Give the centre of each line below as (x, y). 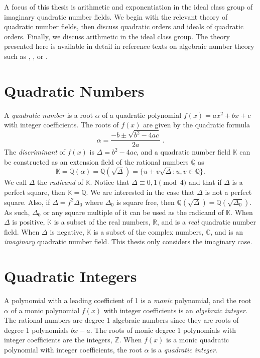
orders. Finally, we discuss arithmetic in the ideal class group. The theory (117, 36)
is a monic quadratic (198, 340)
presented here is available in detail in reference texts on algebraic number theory (129, 46)
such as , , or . (26, 56)
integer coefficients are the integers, (58, 340)
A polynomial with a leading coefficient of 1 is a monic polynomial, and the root (128, 300)
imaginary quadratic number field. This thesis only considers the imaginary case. (128, 241)
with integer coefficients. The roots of (61, 125)
